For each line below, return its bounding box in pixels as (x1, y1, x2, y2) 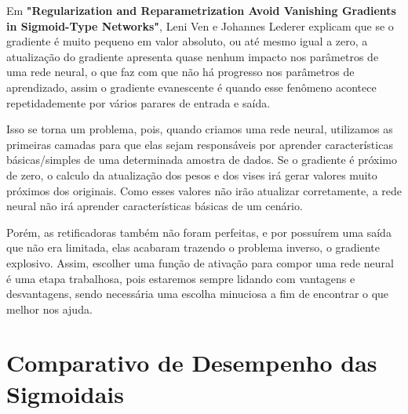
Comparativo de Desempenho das (6, 347, 377, 379)
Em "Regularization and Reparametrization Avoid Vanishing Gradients (6, 2, 396, 18)
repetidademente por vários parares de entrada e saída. (6, 94, 271, 111)
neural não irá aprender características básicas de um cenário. (6, 198, 303, 214)
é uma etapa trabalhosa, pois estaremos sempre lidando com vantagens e (6, 270, 355, 286)
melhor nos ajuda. (6, 300, 93, 317)
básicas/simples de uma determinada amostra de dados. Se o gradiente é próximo (6, 151, 397, 168)
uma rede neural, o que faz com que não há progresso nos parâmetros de (6, 64, 355, 80)
